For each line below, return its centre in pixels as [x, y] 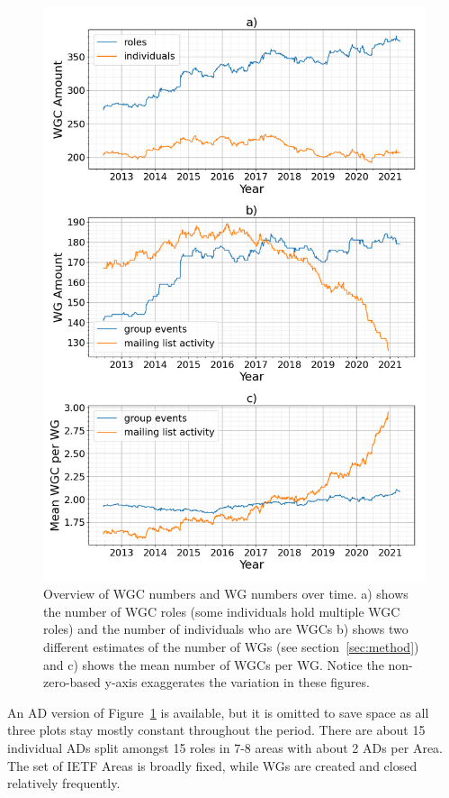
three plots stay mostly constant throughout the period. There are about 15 [216, 730]
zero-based [72, 682]
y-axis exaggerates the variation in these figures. [237, 682]
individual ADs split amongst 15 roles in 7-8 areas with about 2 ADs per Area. [225, 747]
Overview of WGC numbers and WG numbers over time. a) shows [226, 594]
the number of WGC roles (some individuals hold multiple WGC [222, 611]
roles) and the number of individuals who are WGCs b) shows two [226, 629]
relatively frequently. [64, 783]
